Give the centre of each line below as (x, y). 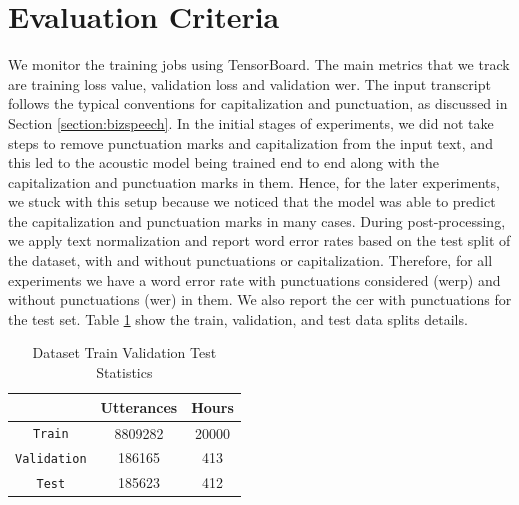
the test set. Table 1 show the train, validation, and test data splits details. (238, 318)
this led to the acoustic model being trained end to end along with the (224, 162)
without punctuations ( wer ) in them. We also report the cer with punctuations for (260, 299)
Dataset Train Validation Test (124, 352)
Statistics (124, 372)
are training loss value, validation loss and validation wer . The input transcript (249, 83)
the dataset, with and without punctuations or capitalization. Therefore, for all (250, 260)
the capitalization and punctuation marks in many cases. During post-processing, (257, 220)
